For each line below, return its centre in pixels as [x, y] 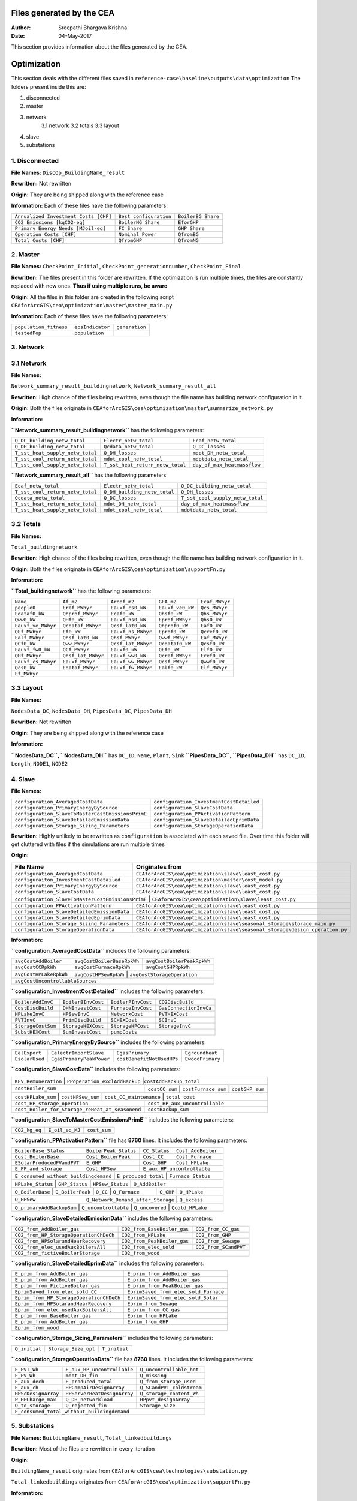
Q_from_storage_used [168, 1381]
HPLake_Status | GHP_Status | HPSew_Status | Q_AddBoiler [90, 1184]
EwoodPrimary [203, 1059]
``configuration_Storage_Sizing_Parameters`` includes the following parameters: [112, 1338]
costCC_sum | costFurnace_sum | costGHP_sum [206, 1089]
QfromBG [188, 234]
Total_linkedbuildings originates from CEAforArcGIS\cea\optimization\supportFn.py [131, 1482]
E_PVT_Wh [27, 1369]
